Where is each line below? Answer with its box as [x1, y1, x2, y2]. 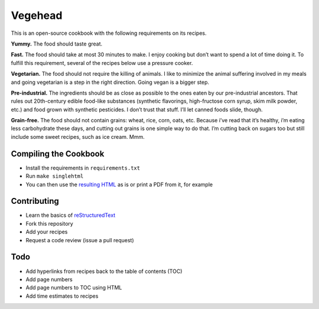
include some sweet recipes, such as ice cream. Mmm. [11, 133, 145, 140]
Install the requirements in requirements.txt [25, 164, 141, 171]
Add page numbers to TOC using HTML [25, 284, 122, 291]
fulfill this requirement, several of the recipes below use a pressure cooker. [11, 59, 193, 66]
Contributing [11, 196, 59, 206]
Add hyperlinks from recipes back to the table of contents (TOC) [25, 268, 183, 275]
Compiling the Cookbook [11, 148, 105, 159]
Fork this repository [25, 220, 73, 227]
